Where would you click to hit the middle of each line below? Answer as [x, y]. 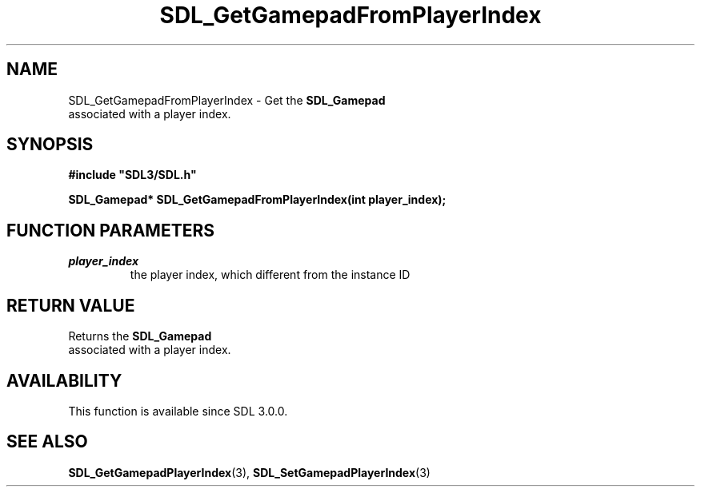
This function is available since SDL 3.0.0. [178, 411]
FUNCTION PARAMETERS [110, 230]
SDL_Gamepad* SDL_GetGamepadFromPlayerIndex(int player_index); [257, 200]
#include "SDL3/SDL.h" [132, 175]
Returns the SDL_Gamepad [140, 336]
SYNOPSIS [50, 145]
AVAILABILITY [64, 380]
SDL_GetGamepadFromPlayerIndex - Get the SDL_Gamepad [227, 100]
